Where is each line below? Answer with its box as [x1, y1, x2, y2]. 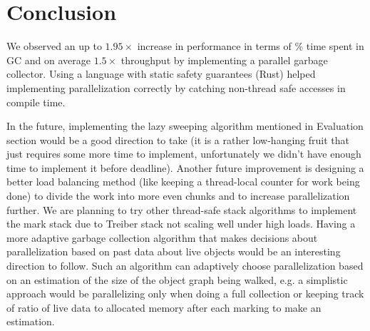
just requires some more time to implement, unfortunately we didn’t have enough [6, 146, 361, 161]
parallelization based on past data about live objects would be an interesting [6, 244, 341, 259]
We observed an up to [6, 39, 102, 54]
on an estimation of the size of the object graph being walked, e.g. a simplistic [6, 272, 348, 287]
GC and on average [6, 52, 91, 67]
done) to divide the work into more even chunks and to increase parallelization [6, 188, 350, 203]
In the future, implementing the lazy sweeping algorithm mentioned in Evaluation [6, 118, 364, 133]
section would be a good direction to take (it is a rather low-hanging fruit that [6, 132, 349, 147]
